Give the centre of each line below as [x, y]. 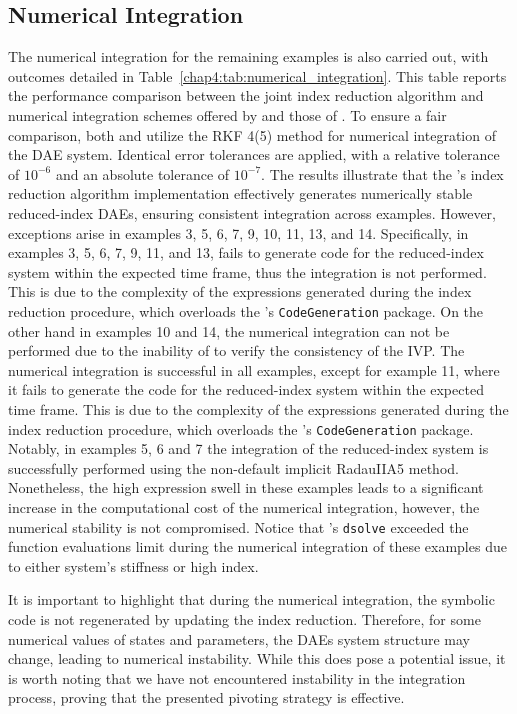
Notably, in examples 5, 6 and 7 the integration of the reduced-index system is [248, 448]
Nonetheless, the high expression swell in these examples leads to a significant [246, 487]
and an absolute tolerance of [142, 173]
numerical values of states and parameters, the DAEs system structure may [239, 638]
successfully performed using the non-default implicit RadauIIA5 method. [233, 467]
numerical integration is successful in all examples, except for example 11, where [254, 369]
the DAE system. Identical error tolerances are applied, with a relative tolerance [254, 154]
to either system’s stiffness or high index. [133, 565]
